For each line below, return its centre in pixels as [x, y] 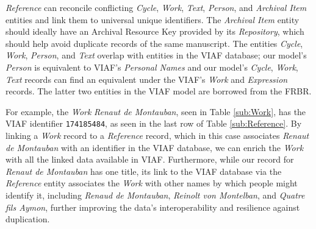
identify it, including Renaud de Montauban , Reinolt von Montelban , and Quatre [155, 195]
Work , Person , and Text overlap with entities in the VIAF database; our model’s [156, 55]
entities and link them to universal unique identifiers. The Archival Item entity [153, 19]
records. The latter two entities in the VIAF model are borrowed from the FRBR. [159, 91]
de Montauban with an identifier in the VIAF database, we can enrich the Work [155, 147]
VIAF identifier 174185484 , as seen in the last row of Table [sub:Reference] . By [154, 123]
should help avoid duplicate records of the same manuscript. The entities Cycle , [154, 43]
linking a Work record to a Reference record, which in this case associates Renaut [157, 135]
